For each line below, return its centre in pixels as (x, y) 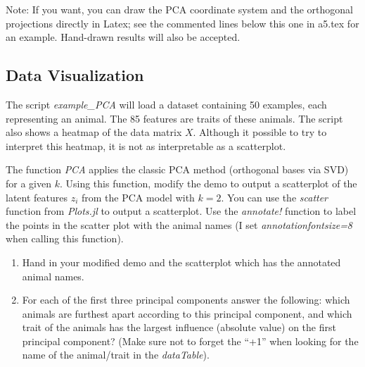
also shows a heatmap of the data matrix (94, 132)
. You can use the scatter (275, 197)
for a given (28, 183)
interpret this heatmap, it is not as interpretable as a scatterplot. (146, 145)
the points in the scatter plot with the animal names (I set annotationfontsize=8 (179, 224)
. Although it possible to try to (260, 132)
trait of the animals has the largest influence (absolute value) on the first (179, 327)
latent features (37, 197)
